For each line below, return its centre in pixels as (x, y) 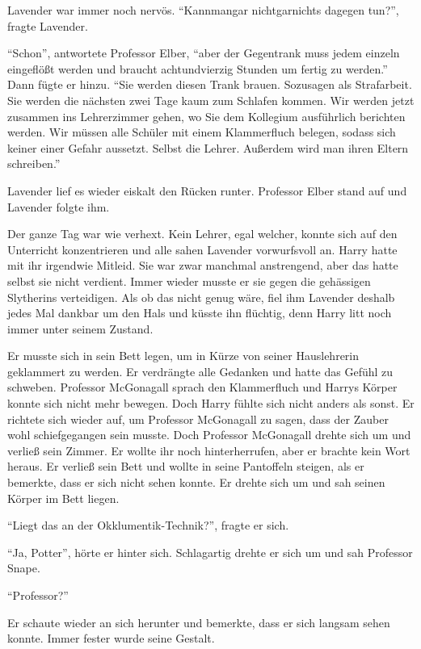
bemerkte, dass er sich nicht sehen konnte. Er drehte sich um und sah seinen (196, 482)
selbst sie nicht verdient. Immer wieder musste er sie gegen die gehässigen (189, 281)
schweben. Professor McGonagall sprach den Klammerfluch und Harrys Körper (202, 387)
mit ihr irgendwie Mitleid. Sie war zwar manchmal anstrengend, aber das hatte (203, 265)
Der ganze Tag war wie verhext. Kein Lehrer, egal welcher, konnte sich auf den (202, 234)
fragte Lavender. (48, 25)
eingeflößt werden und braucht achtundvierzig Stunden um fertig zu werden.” (198, 68)
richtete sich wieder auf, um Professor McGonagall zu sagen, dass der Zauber (198, 419)
